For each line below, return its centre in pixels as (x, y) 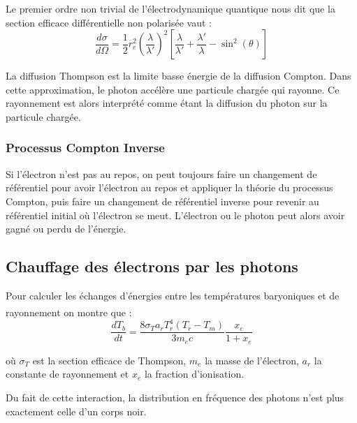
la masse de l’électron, (252, 360)
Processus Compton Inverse (85, 148)
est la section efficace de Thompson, (109, 360)
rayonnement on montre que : (69, 312)
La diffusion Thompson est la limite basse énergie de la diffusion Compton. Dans (178, 76)
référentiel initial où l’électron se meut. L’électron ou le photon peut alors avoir (175, 215)
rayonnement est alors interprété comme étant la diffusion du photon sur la (167, 103)
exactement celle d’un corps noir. (76, 411)
